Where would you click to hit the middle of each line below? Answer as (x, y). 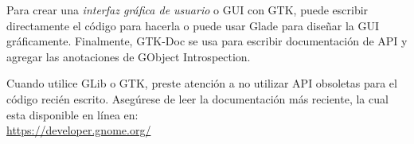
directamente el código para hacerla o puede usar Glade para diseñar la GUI (193, 25)
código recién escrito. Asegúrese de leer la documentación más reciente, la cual (197, 98)
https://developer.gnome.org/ (79, 130)
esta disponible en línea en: (72, 114)
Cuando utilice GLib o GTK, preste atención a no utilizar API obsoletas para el (202, 83)
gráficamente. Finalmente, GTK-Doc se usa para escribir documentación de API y (207, 41)
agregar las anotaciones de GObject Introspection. (129, 56)
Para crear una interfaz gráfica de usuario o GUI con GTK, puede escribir (187, 10)
